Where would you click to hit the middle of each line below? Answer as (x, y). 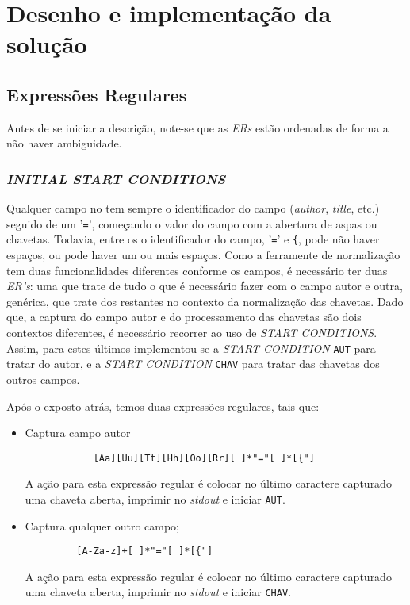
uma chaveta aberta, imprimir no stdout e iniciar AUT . (155, 498)
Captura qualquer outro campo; (102, 525)
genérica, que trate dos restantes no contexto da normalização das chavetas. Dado (205, 301)
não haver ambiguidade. (64, 143)
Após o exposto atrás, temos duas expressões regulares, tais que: (163, 406)
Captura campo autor (78, 433)
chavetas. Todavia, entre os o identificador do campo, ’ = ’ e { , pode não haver (193, 239)
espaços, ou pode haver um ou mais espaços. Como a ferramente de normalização (203, 255)
